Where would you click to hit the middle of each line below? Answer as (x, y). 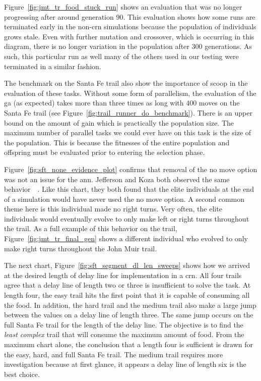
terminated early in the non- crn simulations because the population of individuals (130, 26)
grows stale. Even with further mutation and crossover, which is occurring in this (129, 36)
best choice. (22, 374)
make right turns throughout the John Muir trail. (81, 248)
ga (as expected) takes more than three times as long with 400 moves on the (122, 103)
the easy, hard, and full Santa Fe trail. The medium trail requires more (114, 354)
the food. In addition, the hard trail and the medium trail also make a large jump (130, 305)
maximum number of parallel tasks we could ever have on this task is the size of (128, 132)
